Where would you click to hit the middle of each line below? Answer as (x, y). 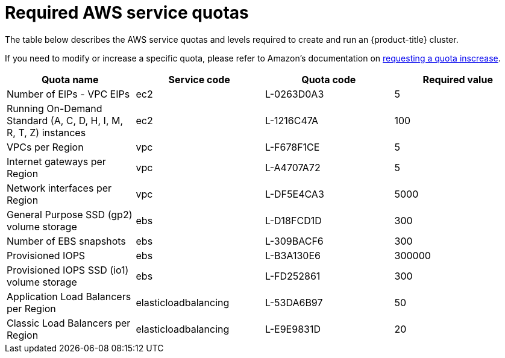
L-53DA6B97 (294, 302)
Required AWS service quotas (127, 13)
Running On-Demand (55, 108)
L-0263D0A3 (295, 94)
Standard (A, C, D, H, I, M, (65, 120)
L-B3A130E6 (293, 255)
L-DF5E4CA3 (295, 194)
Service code (199, 79)
